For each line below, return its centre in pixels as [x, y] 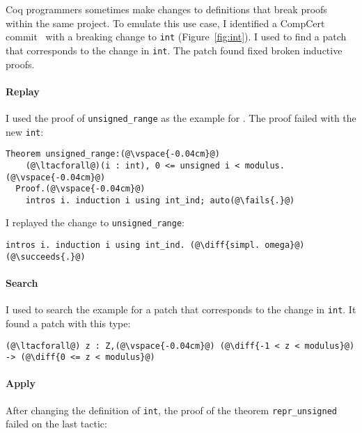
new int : [25, 131]
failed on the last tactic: [56, 424]
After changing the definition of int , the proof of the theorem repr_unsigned [171, 410]
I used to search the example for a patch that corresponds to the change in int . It [181, 309]
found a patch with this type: [68, 323]
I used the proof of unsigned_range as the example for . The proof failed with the [181, 117]
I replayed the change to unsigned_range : [95, 222]
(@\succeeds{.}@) [46, 257]
